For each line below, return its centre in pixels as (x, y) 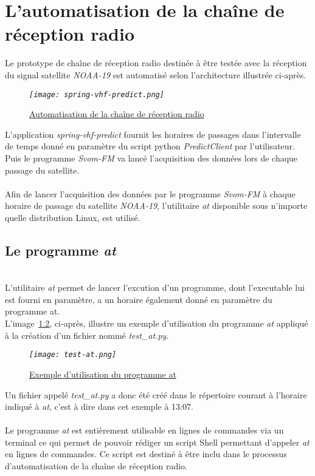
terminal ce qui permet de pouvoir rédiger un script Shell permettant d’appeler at (157, 442)
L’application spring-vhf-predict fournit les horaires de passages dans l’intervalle (153, 134)
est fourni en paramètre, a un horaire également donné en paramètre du (139, 299)
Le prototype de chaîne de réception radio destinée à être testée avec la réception (156, 63)
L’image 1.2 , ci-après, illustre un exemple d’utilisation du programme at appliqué (157, 323)
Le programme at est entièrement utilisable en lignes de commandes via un (144, 430)
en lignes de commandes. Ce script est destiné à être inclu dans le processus (146, 454)
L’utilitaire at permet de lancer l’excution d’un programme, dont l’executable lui (155, 287)
